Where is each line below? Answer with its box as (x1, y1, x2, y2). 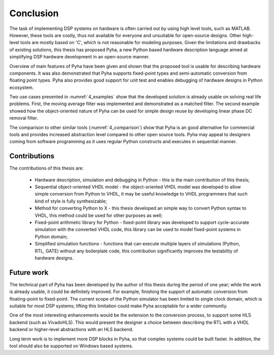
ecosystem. (9, 84, 34, 90)
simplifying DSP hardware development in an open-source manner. (9, 54, 150, 60)
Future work (9, 268, 49, 277)
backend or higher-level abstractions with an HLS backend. (9, 327, 134, 333)
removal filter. (9, 115, 38, 121)
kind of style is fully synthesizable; (35, 198, 108, 204)
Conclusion (9, 8, 59, 19)
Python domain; (35, 234, 68, 240)
